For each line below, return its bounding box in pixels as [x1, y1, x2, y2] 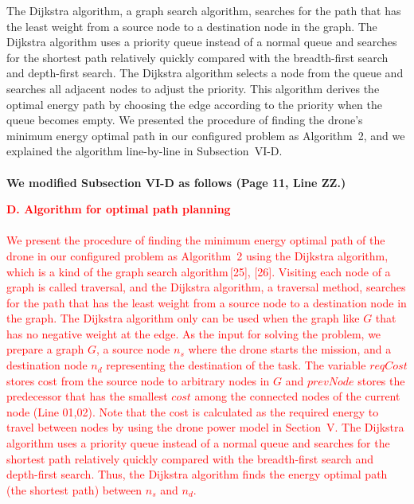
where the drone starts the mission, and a [188, 341, 392, 357]
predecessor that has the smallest [6, 388, 168, 404]
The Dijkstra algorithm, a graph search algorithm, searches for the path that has [6, 2, 401, 18]
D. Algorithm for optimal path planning [6, 201, 231, 217]
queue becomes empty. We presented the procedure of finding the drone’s [6, 111, 363, 128]
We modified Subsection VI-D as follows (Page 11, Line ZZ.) [6, 174, 346, 190]
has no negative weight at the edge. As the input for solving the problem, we [6, 325, 381, 342]
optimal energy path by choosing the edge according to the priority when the [6, 96, 382, 112]
